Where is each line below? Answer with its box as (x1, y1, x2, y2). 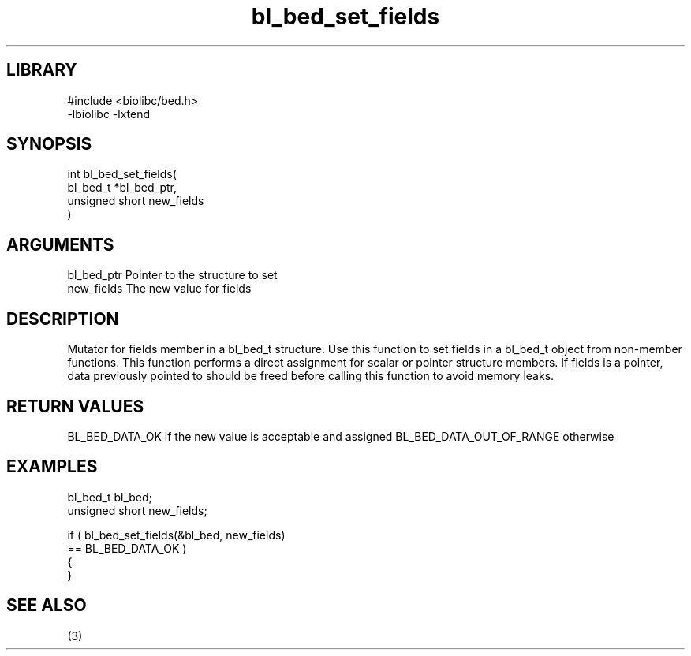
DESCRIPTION (6, 308, 119, 329)
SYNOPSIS (6, 134, 92, 155)
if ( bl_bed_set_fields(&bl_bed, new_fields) (67, 527, 286, 542)
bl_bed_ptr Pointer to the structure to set (67, 268, 278, 282)
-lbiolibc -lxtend (67, 106, 151, 121)
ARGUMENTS (6, 234, 114, 255)
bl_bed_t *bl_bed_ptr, (67, 181, 177, 195)
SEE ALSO (6, 595, 87, 616)
